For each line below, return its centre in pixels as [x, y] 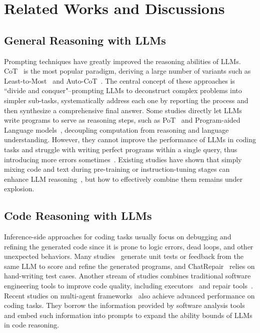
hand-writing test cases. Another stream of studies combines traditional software [127, 276]
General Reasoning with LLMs [85, 40]
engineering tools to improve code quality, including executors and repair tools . [128, 286]
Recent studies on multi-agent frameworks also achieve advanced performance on [129, 295]
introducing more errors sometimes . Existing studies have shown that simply [123, 159]
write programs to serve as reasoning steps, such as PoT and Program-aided [122, 120]
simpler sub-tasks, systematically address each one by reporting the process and [126, 100]
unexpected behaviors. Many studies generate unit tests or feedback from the [124, 256]
